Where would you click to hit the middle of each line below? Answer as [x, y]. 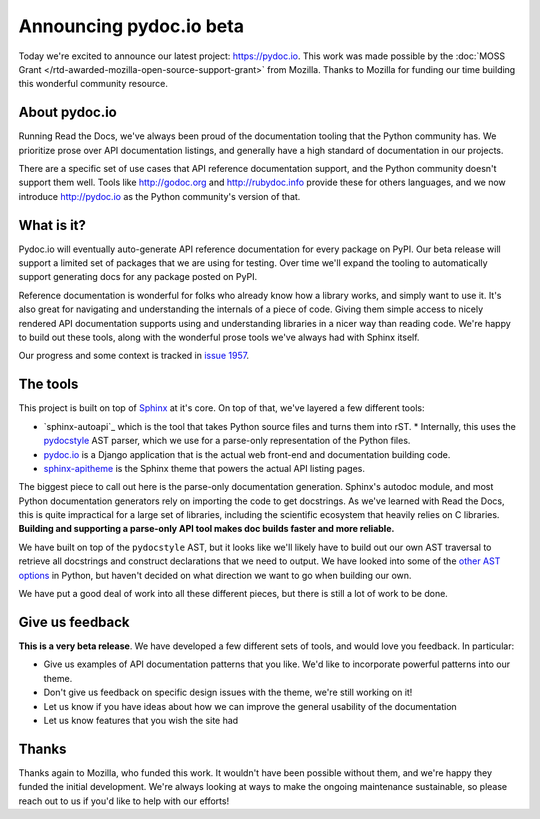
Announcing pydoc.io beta [131, 26]
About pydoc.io [67, 112]
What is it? [52, 225]
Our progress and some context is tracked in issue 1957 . [134, 356]
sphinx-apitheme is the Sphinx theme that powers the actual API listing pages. [204, 468]
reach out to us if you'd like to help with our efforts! [124, 801]
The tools [48, 384]
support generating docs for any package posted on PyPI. [138, 277]
